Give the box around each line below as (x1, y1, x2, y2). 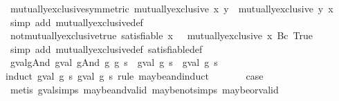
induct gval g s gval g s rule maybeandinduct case (6, 68, 264, 82)
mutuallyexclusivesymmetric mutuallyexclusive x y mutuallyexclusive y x (10, 1, 333, 15)
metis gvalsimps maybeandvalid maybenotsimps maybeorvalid (10, 82, 279, 96)
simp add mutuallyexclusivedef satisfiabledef (10, 41, 203, 56)
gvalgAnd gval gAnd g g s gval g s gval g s (10, 55, 218, 69)
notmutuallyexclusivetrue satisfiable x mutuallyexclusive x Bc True (10, 28, 313, 43)
